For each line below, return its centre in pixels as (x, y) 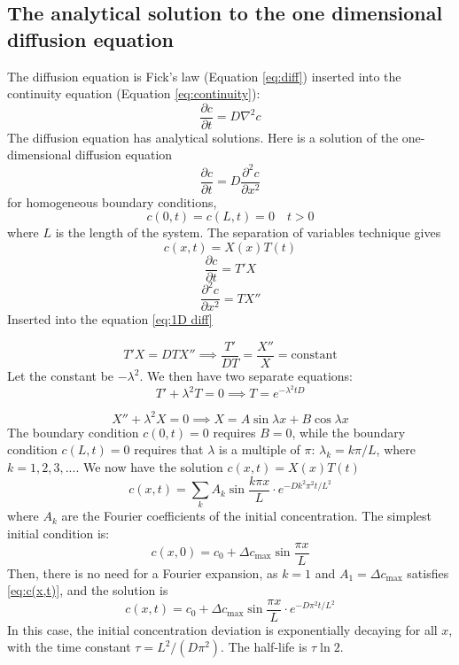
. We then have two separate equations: (246, 376)
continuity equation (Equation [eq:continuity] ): (134, 93)
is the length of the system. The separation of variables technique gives (248, 232)
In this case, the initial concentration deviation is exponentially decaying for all (222, 629)
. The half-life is (264, 647)
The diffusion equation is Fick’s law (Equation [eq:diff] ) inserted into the (204, 76)
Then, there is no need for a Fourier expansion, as (143, 572)
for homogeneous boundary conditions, (112, 201)
